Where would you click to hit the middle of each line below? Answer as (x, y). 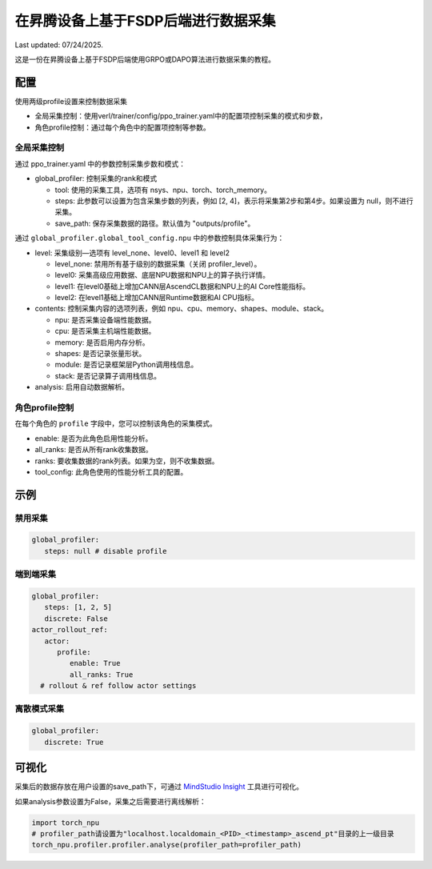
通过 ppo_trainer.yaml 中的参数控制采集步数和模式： (100, 163)
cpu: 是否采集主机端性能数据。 (105, 331)
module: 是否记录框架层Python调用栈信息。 (126, 365)
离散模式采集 (40, 709)
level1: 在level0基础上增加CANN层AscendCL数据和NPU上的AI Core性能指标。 (182, 286)
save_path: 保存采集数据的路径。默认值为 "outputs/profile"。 (155, 223)
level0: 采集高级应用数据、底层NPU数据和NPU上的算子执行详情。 (162, 275)
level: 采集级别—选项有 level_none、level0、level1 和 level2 (132, 253)
